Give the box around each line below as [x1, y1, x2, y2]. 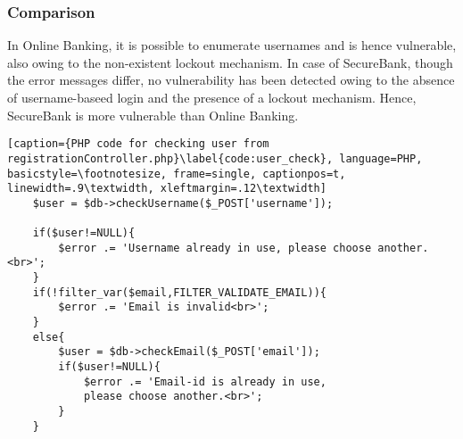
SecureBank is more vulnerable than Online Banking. [7, 105, 299, 124]
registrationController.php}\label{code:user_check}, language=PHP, [7, 152, 423, 165]
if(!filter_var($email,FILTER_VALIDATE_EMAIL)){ [32, 286, 327, 299]
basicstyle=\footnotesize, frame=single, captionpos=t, [7, 167, 346, 180]
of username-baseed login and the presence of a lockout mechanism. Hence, [7, 88, 417, 106]
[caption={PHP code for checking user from [7, 137, 269, 151]
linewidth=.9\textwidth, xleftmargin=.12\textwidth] [7, 182, 327, 195]
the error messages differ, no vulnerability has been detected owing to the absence [7, 70, 455, 89]
